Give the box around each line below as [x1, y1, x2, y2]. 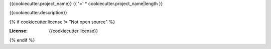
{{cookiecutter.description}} [9, 10, 67, 16]
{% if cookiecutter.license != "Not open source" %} [9, 19, 115, 25]
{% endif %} [9, 37, 35, 43]
